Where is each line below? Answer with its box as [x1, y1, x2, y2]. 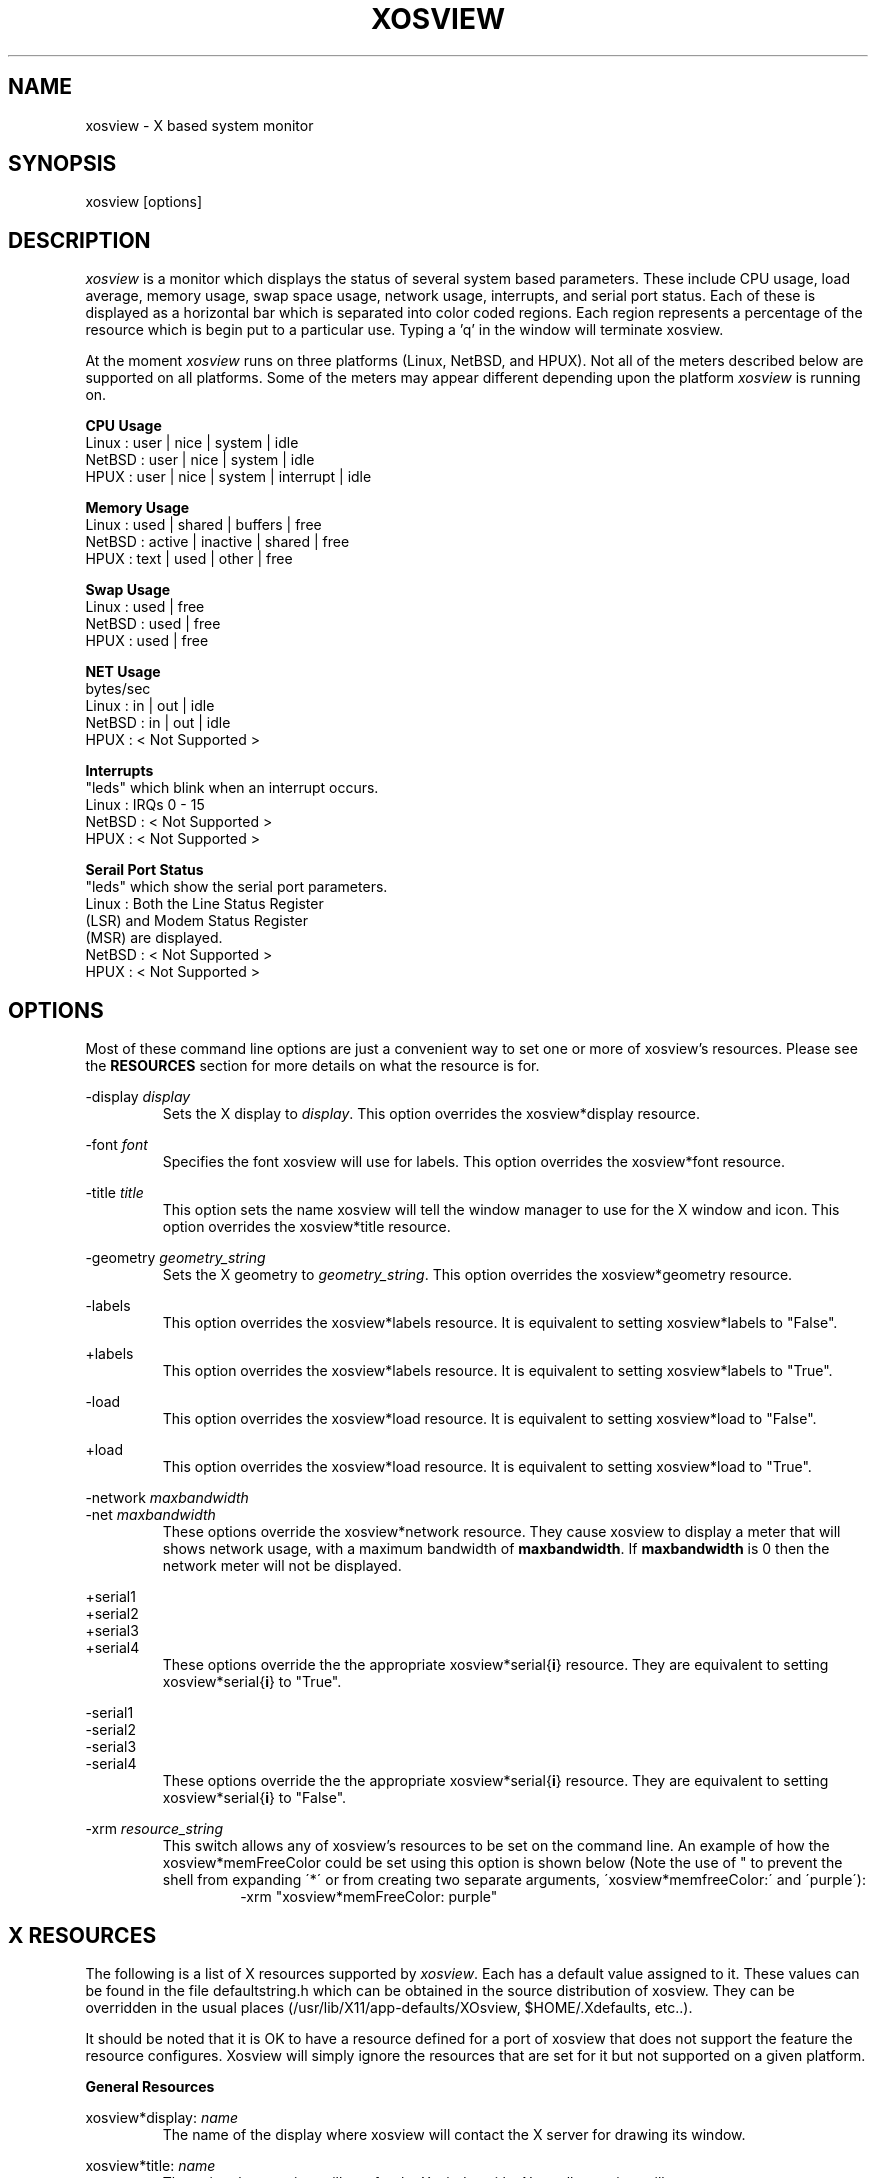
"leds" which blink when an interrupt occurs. [85, 779, 379, 797]
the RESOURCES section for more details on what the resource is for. [85, 1057, 540, 1075]
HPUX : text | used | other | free [85, 550, 293, 568]
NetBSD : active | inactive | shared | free [85, 533, 350, 551]
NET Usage [85, 663, 161, 681]
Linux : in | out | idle [85, 697, 215, 715]
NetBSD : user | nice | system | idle [85, 451, 315, 469]
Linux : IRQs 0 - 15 [85, 796, 205, 814]
